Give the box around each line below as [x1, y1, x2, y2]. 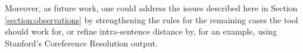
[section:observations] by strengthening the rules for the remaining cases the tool [5, 13, 298, 26]
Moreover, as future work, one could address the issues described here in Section [5, 2, 298, 14]
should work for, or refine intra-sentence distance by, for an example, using [5, 25, 277, 38]
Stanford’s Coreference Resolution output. [5, 36, 158, 49]
